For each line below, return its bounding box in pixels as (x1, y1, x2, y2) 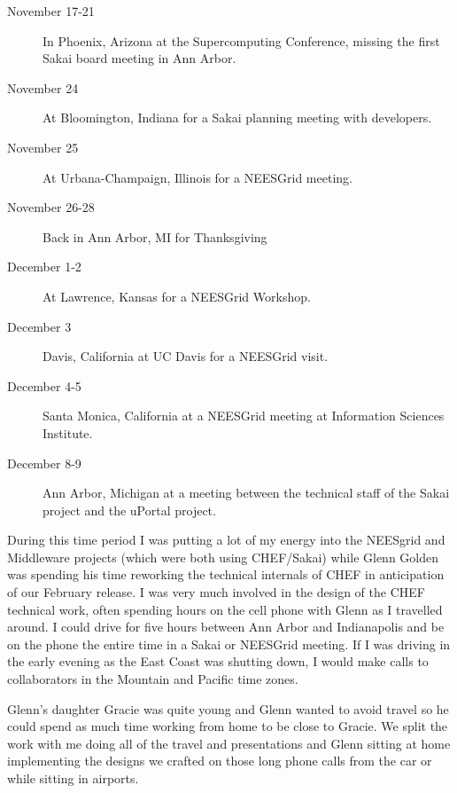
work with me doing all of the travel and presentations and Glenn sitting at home (7, 734, 451, 752)
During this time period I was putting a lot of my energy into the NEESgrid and (7, 530, 445, 549)
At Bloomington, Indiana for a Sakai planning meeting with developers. (43, 108, 432, 127)
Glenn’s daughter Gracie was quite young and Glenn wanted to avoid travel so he (7, 699, 449, 718)
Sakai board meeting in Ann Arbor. (43, 49, 236, 67)
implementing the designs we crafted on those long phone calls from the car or (7, 751, 432, 770)
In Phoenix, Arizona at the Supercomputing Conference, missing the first (43, 31, 440, 50)
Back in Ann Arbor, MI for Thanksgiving (43, 227, 267, 246)
